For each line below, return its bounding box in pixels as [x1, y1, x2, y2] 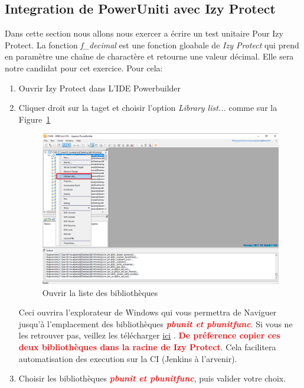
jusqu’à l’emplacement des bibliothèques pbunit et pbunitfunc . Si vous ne [18, 317, 293, 330]
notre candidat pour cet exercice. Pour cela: [5, 61, 163, 74]
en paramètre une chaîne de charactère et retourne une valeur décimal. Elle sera [5, 50, 294, 63]
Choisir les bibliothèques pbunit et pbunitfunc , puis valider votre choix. [18, 372, 286, 384]
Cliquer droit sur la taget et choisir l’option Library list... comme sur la [18, 101, 277, 114]
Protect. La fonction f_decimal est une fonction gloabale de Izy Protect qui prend [5, 38, 299, 51]
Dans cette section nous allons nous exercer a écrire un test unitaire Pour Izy [5, 27, 283, 40]
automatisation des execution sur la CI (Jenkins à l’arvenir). [18, 352, 237, 364]
